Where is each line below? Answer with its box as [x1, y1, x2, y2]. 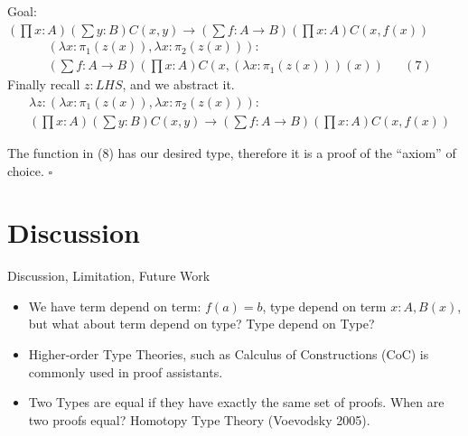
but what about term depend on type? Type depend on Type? [28, 314, 375, 333]
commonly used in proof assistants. [28, 362, 223, 381]
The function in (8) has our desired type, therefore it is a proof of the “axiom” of [7, 143, 456, 162]
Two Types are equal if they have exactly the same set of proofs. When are [28, 393, 445, 412]
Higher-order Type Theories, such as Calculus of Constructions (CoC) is [28, 345, 429, 363]
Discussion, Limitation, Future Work [7, 266, 211, 285]
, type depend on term [262, 296, 387, 315]
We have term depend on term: [28, 296, 201, 315]
